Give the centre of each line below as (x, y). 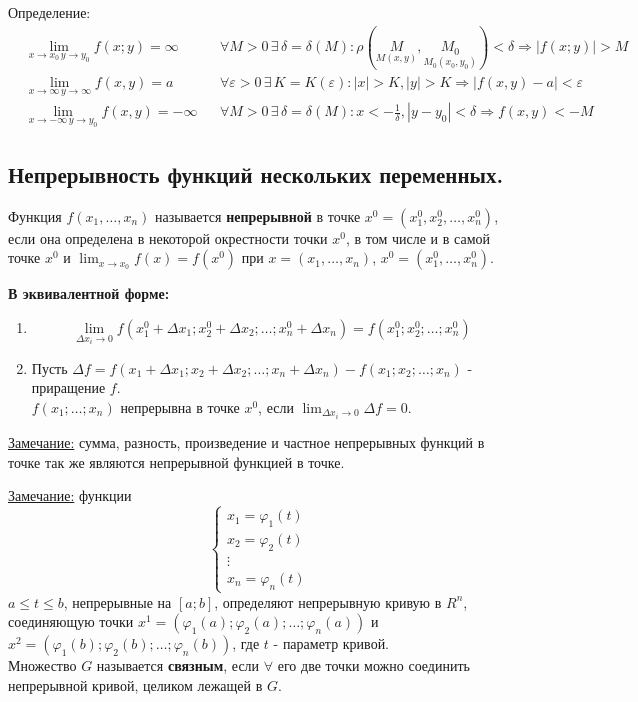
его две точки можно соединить (373, 665)
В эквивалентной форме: (89, 293)
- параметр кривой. (331, 643)
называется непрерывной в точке (258, 215)
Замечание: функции (70, 495)
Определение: (49, 12)
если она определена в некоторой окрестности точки (168, 237)
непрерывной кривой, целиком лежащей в (135, 685)
